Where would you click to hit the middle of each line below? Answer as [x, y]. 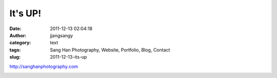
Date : [15, 29]
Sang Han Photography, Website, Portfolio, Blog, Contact [110, 50]
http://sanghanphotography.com [44, 66]
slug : [15, 57]
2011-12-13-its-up [68, 57]
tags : [15, 50]
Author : [18, 35]
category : [20, 43]
